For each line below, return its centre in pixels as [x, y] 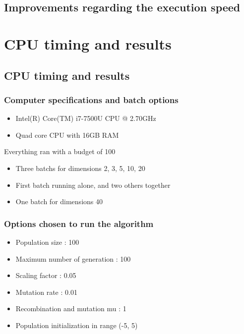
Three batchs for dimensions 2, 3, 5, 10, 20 [80, 168]
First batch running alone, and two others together [93, 185]
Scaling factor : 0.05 [46, 275]
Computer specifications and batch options [91, 99]
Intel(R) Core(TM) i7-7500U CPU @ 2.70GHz [86, 118]
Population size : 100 [47, 242]
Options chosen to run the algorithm [79, 223]
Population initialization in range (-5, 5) [77, 325]
